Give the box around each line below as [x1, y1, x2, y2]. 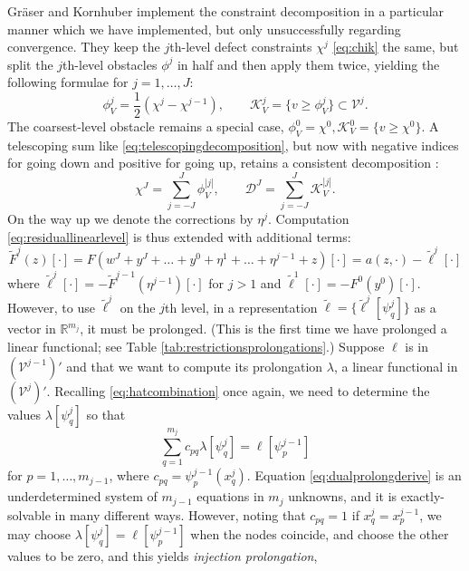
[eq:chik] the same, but [332, 37, 459, 56]
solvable [7, 505, 51, 524]
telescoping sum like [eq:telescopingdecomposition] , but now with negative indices [7, 135, 459, 154]
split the [7, 54, 53, 73]
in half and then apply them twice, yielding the [177, 54, 440, 73]
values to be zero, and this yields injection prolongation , [7, 547, 318, 566]
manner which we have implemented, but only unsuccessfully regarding [7, 19, 401, 38]
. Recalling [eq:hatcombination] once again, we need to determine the [46, 381, 430, 400]
